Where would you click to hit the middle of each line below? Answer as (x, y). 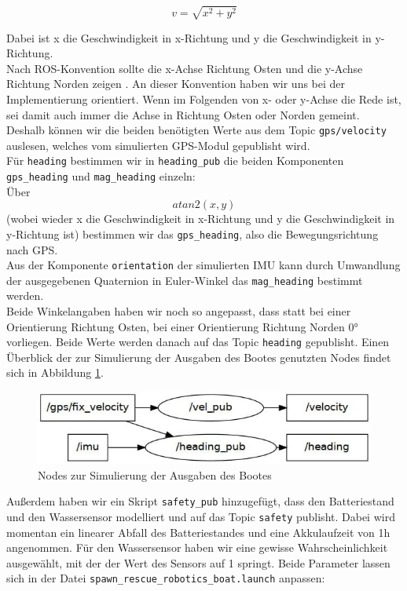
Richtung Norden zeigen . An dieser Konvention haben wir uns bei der (176, 84)
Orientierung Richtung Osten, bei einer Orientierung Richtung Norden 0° (182, 326)
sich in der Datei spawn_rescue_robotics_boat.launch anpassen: (166, 578)
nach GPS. (32, 249)
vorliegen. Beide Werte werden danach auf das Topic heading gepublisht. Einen (198, 342)
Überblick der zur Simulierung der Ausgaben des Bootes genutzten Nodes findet (199, 357)
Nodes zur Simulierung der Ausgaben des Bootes (155, 474)
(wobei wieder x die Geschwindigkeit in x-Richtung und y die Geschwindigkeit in (201, 219)
